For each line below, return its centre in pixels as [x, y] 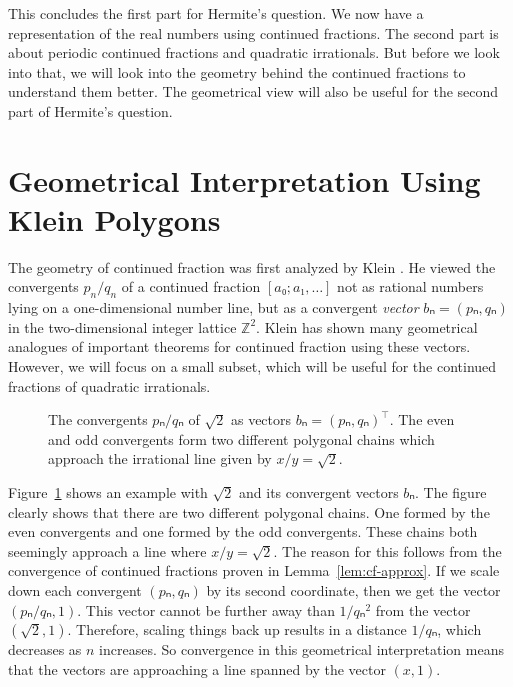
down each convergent [75, 589]
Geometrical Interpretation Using [244, 179]
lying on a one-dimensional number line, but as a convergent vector [213, 307]
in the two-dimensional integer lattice [122, 326]
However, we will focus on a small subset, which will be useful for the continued [252, 366]
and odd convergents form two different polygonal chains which [241, 438]
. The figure [450, 492]
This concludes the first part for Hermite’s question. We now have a [216, 13]
